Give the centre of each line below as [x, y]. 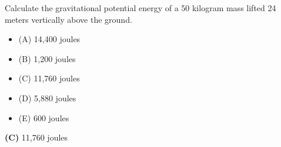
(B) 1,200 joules [47, 58]
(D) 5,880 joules [47, 98]
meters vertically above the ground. [68, 19]
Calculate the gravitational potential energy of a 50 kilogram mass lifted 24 [140, 8]
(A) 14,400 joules [49, 39]
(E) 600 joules [44, 117]
